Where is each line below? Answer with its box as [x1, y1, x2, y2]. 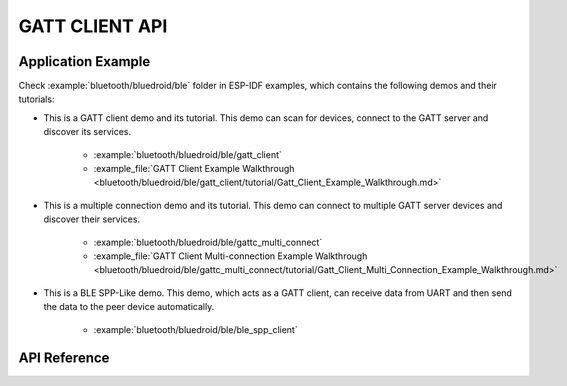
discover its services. [43, 126, 132, 138]
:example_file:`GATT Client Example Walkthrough [93, 163, 295, 175]
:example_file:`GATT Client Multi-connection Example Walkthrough [93, 250, 368, 262]
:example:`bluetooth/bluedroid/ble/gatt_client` [93, 148, 282, 160]
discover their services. [43, 213, 140, 225]
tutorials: [18, 93, 55, 105]
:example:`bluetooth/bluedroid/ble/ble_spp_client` [93, 323, 299, 335]
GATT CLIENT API [18, 15, 168, 37]
